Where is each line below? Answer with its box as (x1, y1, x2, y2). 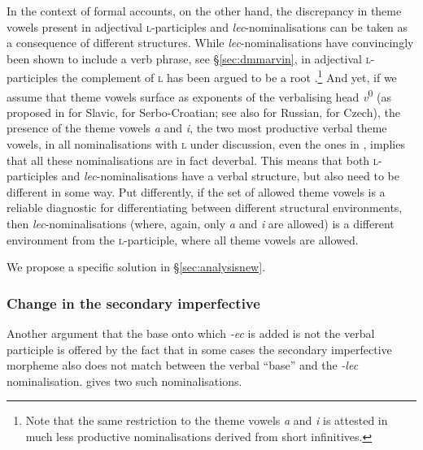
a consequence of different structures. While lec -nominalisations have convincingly (7, 34, 414, 51)
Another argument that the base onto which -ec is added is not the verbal (7, 325, 375, 342)
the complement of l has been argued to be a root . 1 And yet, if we (61, 67, 397, 86)
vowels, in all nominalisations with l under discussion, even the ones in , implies (7, 136, 405, 153)
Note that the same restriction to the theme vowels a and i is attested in (25, 412, 388, 429)
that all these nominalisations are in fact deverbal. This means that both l (7, 151, 379, 168)
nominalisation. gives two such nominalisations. (7, 372, 242, 389)
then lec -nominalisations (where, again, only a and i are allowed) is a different (7, 215, 395, 232)
